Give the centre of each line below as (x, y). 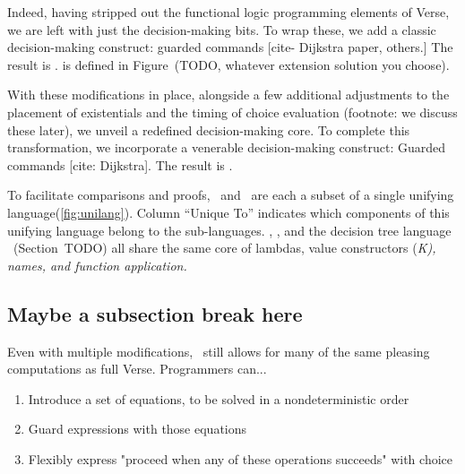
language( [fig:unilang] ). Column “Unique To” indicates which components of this (228, 212)
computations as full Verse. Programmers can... (137, 369)
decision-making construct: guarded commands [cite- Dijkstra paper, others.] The (230, 47)
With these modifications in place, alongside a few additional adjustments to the (228, 95)
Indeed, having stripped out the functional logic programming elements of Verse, (228, 12)
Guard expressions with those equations (138, 429)
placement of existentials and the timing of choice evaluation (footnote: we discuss (232, 112)
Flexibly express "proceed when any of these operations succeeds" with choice (240, 458)
